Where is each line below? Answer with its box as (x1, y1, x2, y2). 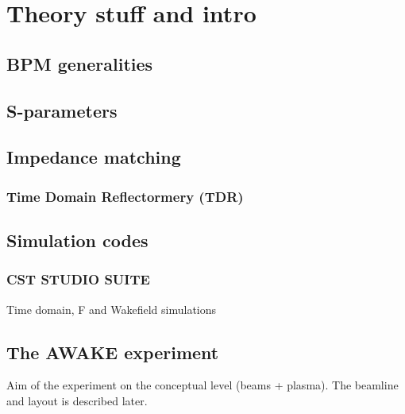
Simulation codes (6, 227, 148, 252)
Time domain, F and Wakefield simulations (6, 300, 217, 317)
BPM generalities (6, 51, 153, 75)
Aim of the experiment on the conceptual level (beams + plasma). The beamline (6, 377, 399, 393)
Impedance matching (6, 145, 181, 169)
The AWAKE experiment (6, 339, 219, 364)
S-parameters (6, 98, 118, 122)
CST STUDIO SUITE (6, 269, 150, 289)
